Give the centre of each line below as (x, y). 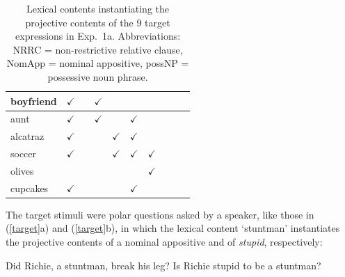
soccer (24, 153)
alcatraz (27, 136)
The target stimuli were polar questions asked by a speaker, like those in (160, 214)
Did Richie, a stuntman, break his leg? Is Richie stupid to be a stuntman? (163, 265)
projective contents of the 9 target (98, 22)
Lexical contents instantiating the (98, 8)
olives (22, 170)
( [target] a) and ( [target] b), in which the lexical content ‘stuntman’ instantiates (173, 228)
